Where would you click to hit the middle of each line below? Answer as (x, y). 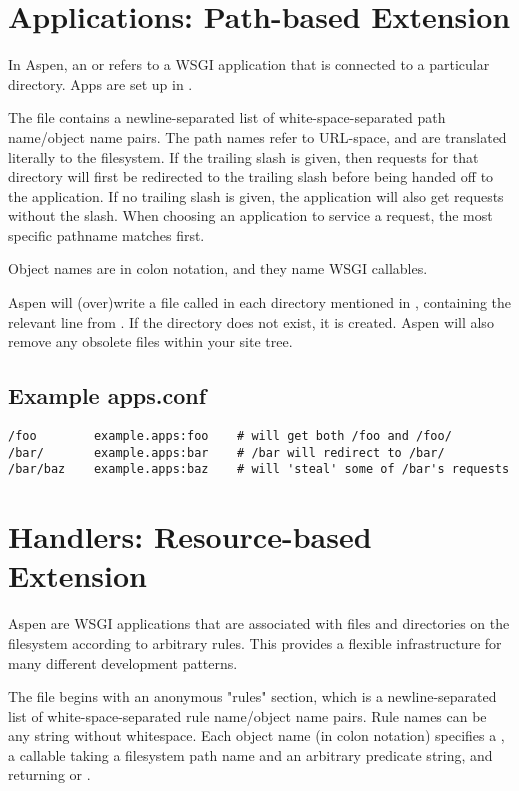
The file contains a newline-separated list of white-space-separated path (227, 117)
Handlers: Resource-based (190, 536)
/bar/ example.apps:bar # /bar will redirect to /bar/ (226, 452)
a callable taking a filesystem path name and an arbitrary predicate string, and (250, 754)
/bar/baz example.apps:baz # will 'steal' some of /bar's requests (259, 469)
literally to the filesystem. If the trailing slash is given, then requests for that (243, 156)
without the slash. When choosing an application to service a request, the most (250, 215)
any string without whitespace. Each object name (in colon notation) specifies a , (256, 735)
